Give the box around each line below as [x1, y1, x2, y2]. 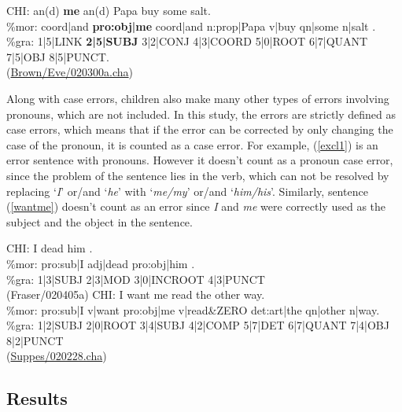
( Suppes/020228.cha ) [6, 348, 107, 364]
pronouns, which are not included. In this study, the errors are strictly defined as [6, 105, 396, 122]
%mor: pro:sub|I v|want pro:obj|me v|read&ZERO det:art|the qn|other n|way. [6, 301, 380, 318]
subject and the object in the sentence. [6, 213, 193, 230]
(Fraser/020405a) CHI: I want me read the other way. [6, 286, 265, 303]
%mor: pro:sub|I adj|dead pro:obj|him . [6, 255, 195, 271]
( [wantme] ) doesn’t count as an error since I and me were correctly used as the [6, 198, 386, 215]
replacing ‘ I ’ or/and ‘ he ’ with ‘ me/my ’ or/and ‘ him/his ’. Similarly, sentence [6, 182, 368, 199]
